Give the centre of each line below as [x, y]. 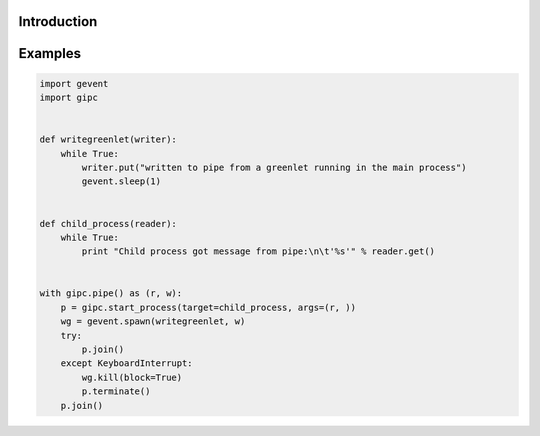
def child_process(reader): [108, 223]
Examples [50, 53]
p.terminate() [116, 391]
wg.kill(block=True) [132, 377]
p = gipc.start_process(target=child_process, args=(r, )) [208, 307]
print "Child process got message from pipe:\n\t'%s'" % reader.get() [258, 251]
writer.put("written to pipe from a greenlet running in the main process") [274, 167]
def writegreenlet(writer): [108, 139]
